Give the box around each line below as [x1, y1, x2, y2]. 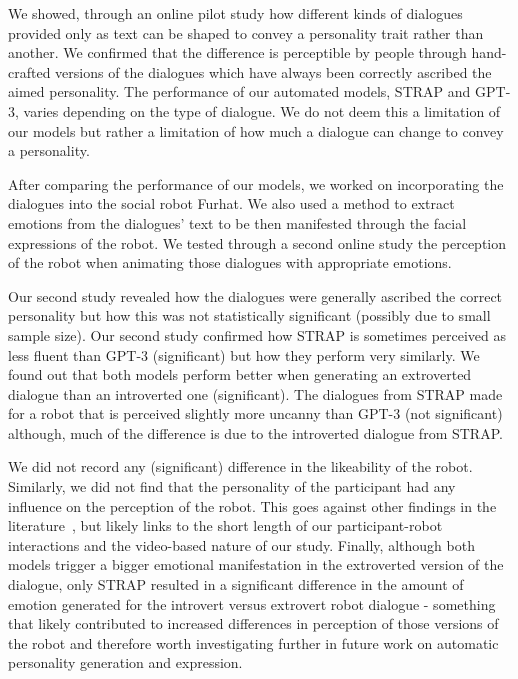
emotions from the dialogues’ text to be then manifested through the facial [8, 212, 467, 233]
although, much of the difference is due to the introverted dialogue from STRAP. [8, 422, 503, 443]
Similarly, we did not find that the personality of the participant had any [8, 476, 456, 497]
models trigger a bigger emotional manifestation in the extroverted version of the [8, 554, 504, 575]
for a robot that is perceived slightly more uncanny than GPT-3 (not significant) [8, 403, 503, 424]
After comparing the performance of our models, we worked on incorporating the [8, 173, 504, 194]
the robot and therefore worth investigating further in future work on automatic [8, 632, 499, 653]
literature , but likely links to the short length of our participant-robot [8, 515, 443, 536]
